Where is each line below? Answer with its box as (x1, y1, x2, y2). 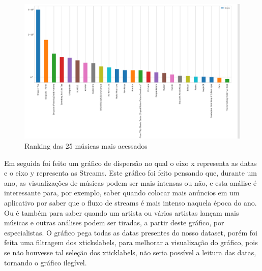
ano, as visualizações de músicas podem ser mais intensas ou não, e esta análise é (4, 177, 257, 188)
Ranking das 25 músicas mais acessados (24, 141, 148, 151)
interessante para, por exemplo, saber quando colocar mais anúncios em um (4, 187, 240, 198)
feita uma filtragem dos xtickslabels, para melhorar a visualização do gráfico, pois (4, 237, 258, 248)
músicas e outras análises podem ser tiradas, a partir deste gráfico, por (4, 217, 224, 228)
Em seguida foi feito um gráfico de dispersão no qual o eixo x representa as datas (4, 157, 257, 168)
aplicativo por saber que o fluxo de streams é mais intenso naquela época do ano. (4, 197, 257, 208)
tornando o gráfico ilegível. (4, 257, 87, 267)
